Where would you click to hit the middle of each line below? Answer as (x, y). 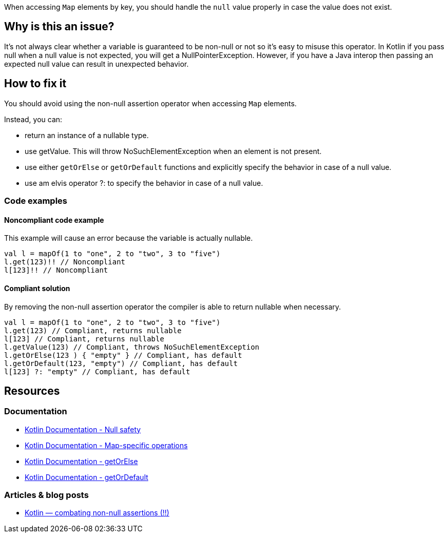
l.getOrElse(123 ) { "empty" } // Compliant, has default (123, 355)
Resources (32, 391)
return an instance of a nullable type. (87, 135)
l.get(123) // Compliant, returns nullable (93, 330)
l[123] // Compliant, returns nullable (84, 339)
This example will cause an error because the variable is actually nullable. (129, 238)
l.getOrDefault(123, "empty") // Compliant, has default (121, 363)
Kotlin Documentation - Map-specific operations (106, 445)
